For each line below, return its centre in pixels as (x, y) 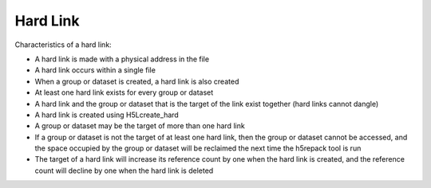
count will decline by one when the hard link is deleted (124, 170)
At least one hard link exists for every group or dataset (124, 92)
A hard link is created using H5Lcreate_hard (107, 115)
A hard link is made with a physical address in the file (122, 59)
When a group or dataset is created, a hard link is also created (137, 81)
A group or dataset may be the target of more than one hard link (140, 126)
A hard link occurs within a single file (95, 70)
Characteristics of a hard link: (63, 45)
